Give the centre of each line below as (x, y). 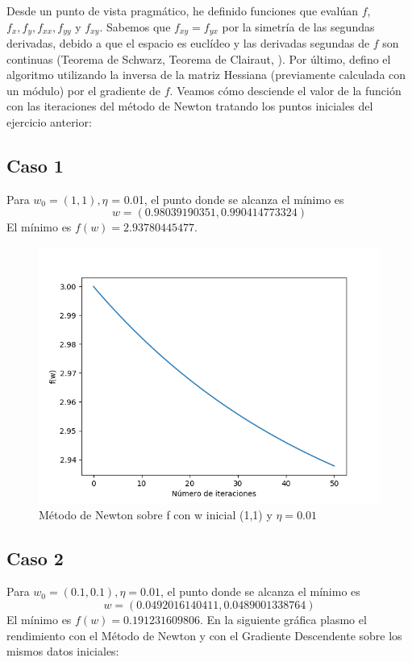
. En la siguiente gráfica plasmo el (283, 619)
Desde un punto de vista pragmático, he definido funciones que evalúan (183, 10)
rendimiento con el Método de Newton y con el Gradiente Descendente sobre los (204, 635)
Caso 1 (35, 165)
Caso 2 (35, 558)
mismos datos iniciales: (63, 651)
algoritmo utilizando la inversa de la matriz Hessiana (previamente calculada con (206, 75)
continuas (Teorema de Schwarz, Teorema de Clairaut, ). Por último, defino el (199, 58)
